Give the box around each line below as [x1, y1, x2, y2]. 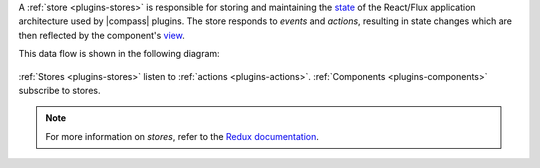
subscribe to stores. [18, 84, 101, 96]
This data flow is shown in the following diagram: [18, 48, 220, 60]
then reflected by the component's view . [18, 29, 185, 41]
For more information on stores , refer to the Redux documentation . [45, 130, 320, 142]
